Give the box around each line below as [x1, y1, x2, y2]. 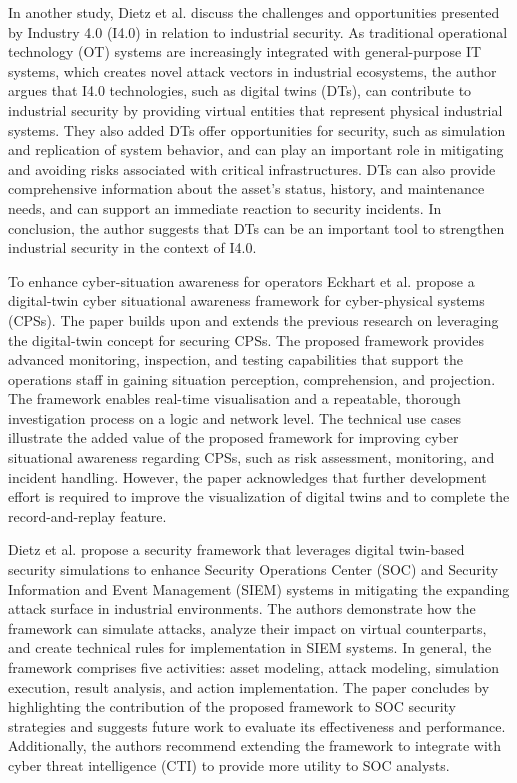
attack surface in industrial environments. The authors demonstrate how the [8, 598, 476, 619]
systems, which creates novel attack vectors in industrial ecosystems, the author [8, 60, 497, 81]
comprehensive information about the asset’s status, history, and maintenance [8, 178, 485, 199]
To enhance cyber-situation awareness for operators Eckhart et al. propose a [8, 270, 475, 291]
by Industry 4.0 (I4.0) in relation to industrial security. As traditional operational [8, 21, 508, 42]
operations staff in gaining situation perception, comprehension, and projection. [8, 368, 496, 389]
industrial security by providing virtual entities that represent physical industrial [8, 99, 503, 120]
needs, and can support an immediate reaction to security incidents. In [8, 197, 442, 218]
